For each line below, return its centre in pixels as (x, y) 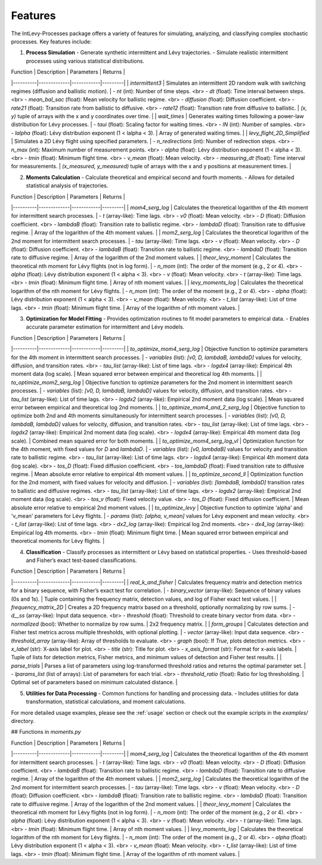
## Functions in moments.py (46, 732)
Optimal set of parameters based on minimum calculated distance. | (94, 682)
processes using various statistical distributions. (85, 61)
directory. (23, 721)
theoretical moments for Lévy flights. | (58, 541)
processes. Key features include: (51, 41)
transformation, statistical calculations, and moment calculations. (106, 702)
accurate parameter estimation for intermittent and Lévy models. (105, 327)
